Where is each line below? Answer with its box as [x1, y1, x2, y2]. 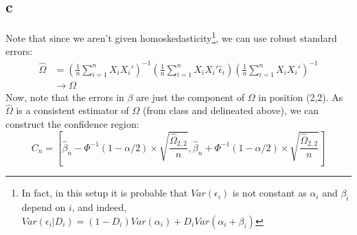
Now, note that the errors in [5, 89, 124, 104]
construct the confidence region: [5, 117, 139, 131]
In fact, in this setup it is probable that [21, 186, 188, 200]
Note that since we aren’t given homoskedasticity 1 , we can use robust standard [5, 29, 337, 45]
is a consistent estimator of [16, 103, 129, 117]
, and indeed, [71, 199, 127, 214]
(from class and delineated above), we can [143, 103, 319, 117]
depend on [21, 199, 66, 214]
